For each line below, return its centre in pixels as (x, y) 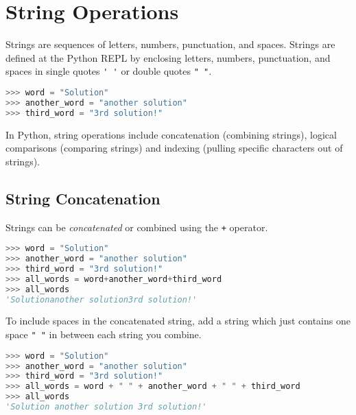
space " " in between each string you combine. (104, 334)
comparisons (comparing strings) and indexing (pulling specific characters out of (174, 148)
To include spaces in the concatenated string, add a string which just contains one (178, 321)
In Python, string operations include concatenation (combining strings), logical (171, 134)
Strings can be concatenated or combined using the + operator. (137, 227)
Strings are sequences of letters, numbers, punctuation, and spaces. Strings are (170, 44)
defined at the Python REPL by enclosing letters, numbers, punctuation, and (168, 57)
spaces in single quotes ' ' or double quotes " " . (109, 71)
